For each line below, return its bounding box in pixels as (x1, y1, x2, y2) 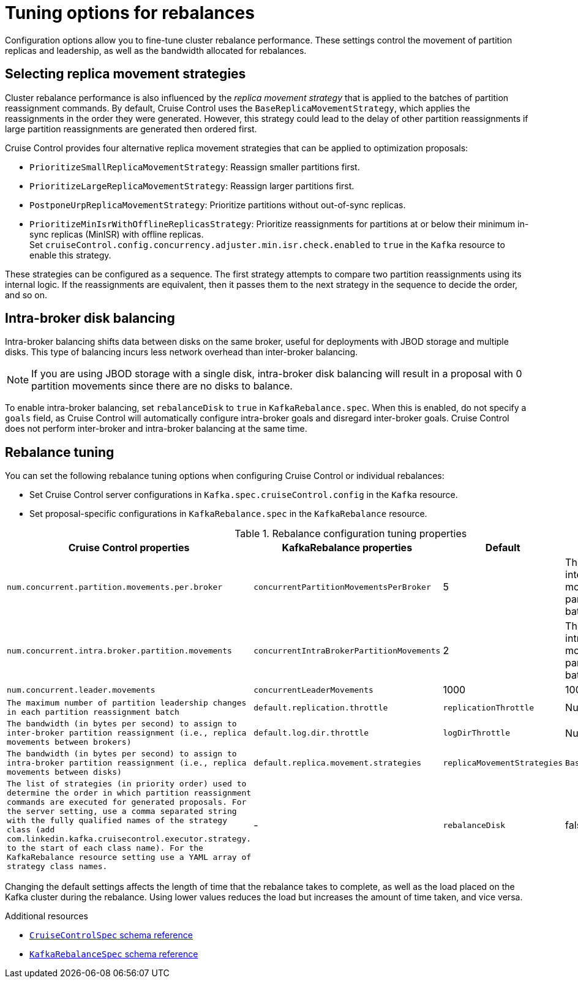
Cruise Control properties (68, 541, 190, 554)
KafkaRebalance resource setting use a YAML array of (7, 853, 252, 862)
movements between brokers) (7, 737, 132, 747)
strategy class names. (7, 862, 108, 872)
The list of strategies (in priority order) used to (7, 779, 247, 789)
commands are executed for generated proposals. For (7, 797, 247, 807)
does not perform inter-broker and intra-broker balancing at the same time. (5, 423, 307, 434)
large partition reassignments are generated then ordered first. (5, 123, 257, 134)
